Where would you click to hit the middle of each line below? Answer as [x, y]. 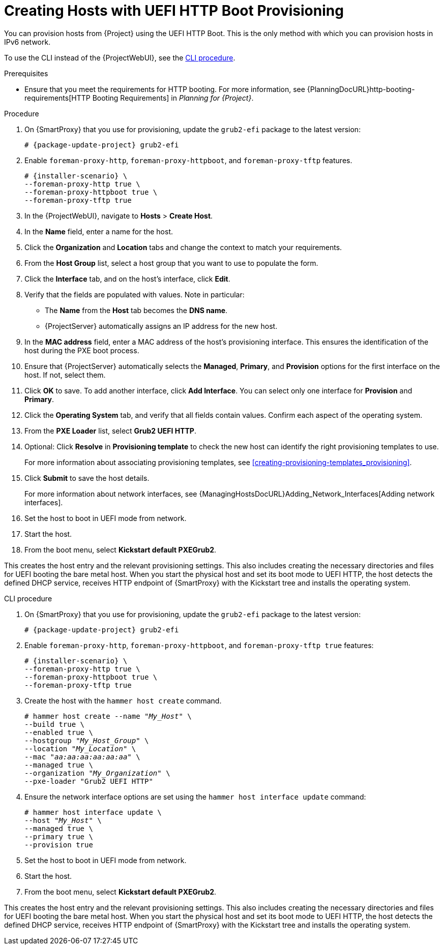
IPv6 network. [27, 42]
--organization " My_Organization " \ [97, 773]
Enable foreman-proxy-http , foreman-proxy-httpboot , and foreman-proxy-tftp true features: [199, 645]
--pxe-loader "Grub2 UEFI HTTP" [89, 781]
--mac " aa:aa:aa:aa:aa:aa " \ [82, 757]
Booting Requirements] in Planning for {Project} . [173, 98]
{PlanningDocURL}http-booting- [361, 89]
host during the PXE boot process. [82, 350]
